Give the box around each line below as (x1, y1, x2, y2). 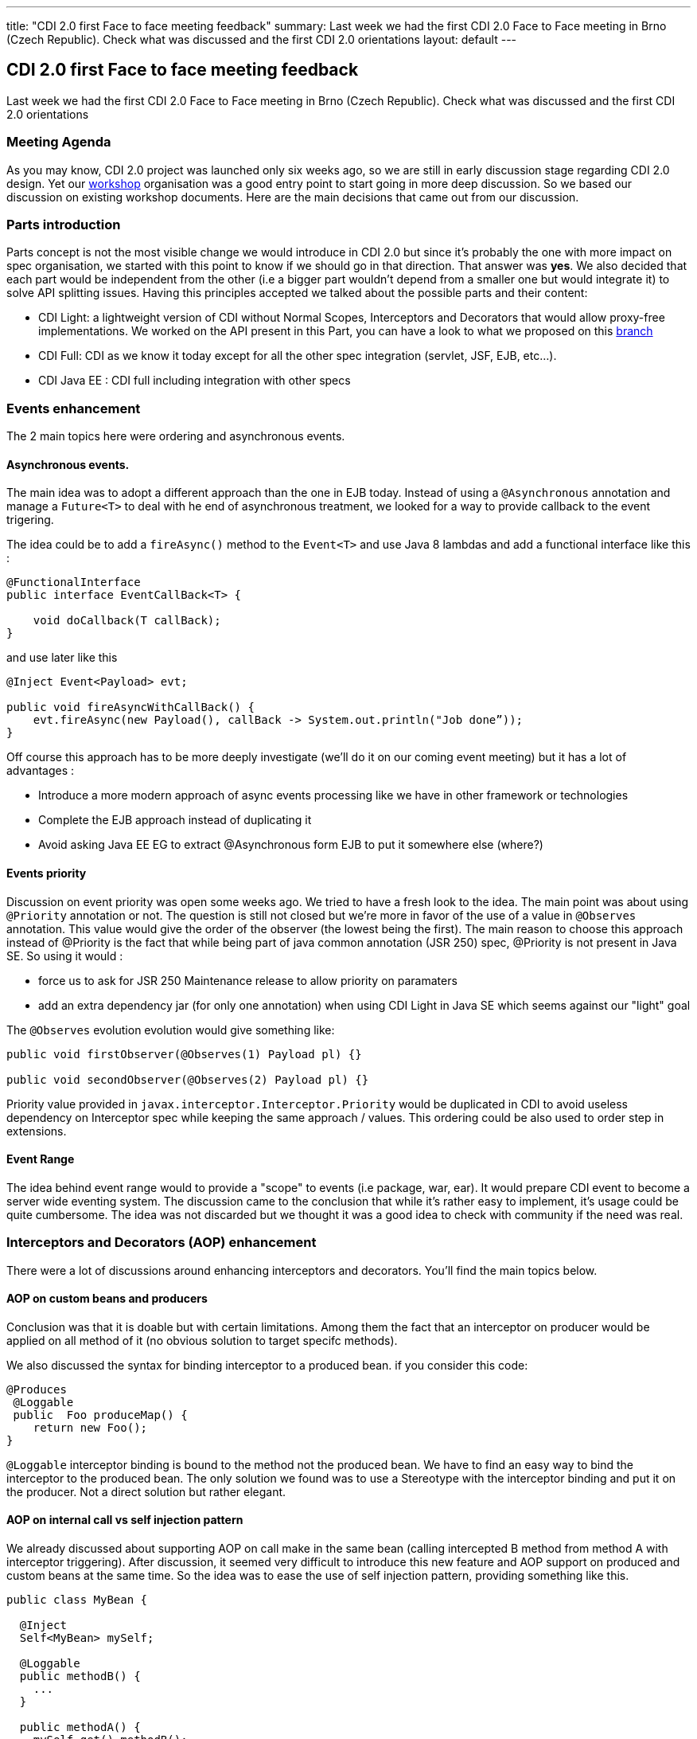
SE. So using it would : (6, 948, 123, 963)
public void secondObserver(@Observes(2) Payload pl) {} (6, 1073, 369, 1086)
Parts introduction (6, 216, 121, 233)
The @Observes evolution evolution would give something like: (6, 1022, 335, 1037)
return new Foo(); (33, 1421, 148, 1434)
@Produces (6, 1382, 67, 1396)
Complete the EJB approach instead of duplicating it (38, 813, 312, 827)
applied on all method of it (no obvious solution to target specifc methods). (6, 1333, 398, 1347)
